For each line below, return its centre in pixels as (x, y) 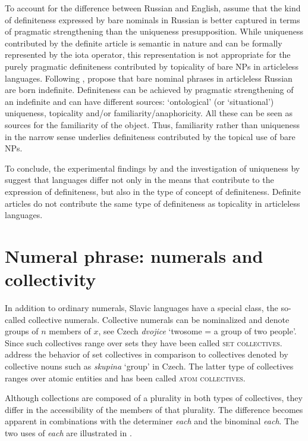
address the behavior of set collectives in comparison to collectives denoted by (147, 354)
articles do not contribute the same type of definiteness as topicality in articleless (153, 203)
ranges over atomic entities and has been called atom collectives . (125, 378)
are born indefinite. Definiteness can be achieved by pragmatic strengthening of (149, 90)
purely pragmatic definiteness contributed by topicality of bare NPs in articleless (152, 66)
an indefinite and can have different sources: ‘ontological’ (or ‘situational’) (139, 101)
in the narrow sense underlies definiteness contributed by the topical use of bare (150, 136)
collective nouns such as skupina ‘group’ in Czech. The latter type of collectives (149, 366)
